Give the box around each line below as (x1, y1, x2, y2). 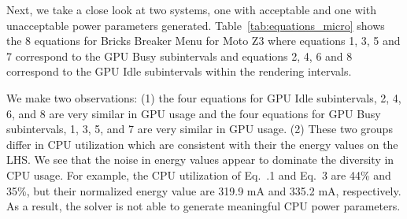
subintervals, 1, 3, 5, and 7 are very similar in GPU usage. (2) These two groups (6, 121, 393, 137)
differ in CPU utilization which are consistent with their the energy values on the (6, 135, 398, 152)
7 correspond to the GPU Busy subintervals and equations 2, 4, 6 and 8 (6, 47, 353, 64)
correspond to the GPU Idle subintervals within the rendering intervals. (6, 63, 352, 80)
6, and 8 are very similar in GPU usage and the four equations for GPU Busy (6, 105, 381, 121)
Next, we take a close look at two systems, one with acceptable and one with (6, 2, 376, 17)
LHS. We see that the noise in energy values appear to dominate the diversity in (6, 151, 394, 168)
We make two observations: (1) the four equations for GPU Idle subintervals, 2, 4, (6, 89, 401, 106)
